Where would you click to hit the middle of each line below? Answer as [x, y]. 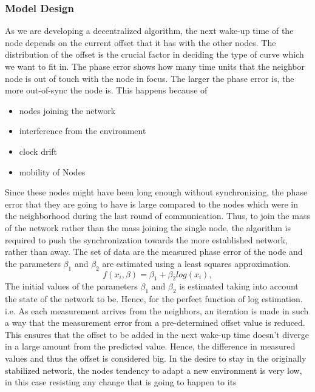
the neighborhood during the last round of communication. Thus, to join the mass [157, 216]
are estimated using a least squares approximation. [196, 263]
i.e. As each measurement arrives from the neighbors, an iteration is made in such [157, 310]
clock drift [38, 151]
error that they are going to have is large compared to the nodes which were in [151, 204]
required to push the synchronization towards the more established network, [146, 239]
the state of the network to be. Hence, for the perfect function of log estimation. [154, 299]
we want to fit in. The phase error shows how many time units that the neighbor [155, 66]
